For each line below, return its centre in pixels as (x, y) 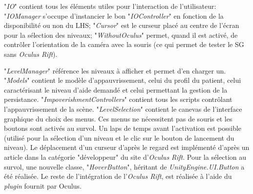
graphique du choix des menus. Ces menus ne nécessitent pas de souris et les (118, 118)
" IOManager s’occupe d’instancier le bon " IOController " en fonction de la (114, 15)
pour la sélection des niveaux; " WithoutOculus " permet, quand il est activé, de (121, 35)
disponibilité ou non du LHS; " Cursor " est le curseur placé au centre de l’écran (122, 25)
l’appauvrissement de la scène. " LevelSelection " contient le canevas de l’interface (123, 109)
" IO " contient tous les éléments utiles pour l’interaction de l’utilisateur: (110, 6)
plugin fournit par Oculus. (43, 185)
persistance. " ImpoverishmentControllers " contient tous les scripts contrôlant (118, 99)
